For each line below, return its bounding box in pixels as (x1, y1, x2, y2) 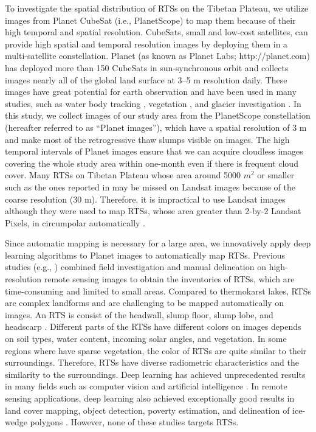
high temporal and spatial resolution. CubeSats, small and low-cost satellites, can (5, 26, 308, 38)
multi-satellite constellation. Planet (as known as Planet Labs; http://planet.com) (5, 49, 310, 62)
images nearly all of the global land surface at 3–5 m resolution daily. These (5, 73, 287, 86)
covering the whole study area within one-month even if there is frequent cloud (5, 156, 298, 169)
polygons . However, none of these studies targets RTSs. (30, 416, 239, 428)
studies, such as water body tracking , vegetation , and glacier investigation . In (5, 97, 301, 110)
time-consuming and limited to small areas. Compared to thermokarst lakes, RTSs (5, 284, 311, 297)
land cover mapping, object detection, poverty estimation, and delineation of (5, 403, 290, 416)
